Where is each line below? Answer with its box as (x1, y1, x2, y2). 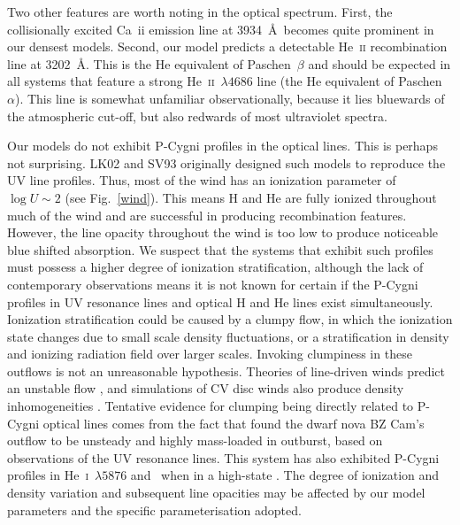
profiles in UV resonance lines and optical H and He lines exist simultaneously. (7, 292, 433, 311)
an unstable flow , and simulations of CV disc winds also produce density (7, 379, 404, 398)
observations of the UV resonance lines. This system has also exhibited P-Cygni (7, 448, 440, 467)
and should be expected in (308, 54, 451, 73)
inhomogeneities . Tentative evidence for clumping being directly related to (7, 397, 414, 415)
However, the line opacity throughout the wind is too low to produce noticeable (7, 223, 439, 242)
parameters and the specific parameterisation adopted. (7, 500, 302, 519)
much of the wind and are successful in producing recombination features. (7, 205, 407, 224)
